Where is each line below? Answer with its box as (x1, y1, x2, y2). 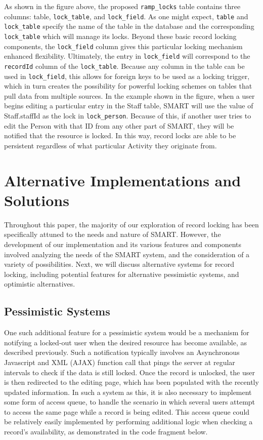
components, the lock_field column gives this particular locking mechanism (4, 41, 243, 51)
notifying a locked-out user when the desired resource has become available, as (4, 337, 247, 347)
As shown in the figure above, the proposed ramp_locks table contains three (4, 1, 241, 11)
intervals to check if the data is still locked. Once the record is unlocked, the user (4, 367, 255, 377)
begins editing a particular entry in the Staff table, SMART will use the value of (4, 100, 253, 111)
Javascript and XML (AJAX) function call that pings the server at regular (4, 356, 235, 367)
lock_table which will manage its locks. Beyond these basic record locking (4, 30, 237, 41)
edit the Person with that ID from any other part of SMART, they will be (4, 120, 234, 131)
